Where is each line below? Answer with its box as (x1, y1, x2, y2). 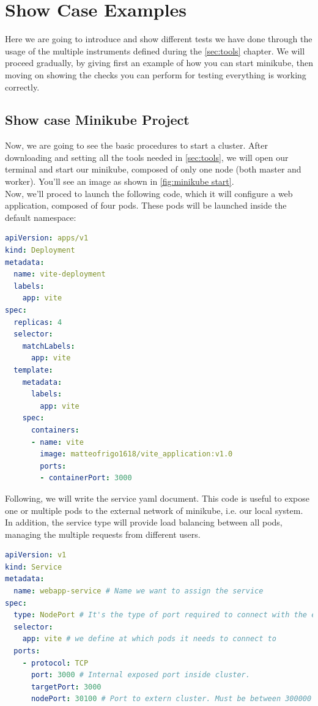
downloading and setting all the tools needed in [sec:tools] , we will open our (5, 150, 289, 163)
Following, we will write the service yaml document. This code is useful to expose (5, 491, 309, 504)
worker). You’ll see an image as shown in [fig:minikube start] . (5, 175, 234, 188)
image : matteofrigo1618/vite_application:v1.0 (40, 450, 233, 459)
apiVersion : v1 (5, 551, 67, 560)
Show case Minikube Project (5, 110, 190, 129)
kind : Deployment (5, 246, 75, 255)
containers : (31, 425, 79, 434)
